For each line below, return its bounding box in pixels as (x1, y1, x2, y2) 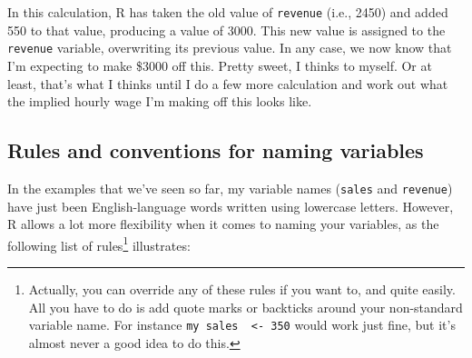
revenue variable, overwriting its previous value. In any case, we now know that (7, 38, 452, 57)
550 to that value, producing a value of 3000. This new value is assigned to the (7, 20, 446, 39)
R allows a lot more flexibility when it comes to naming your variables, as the (7, 214, 439, 234)
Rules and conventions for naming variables (7, 136, 424, 164)
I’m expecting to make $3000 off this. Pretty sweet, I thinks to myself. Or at (7, 55, 432, 75)
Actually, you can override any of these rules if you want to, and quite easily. (28, 279, 456, 298)
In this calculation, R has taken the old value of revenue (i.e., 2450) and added (7, 3, 448, 21)
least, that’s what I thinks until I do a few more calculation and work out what (7, 74, 448, 93)
